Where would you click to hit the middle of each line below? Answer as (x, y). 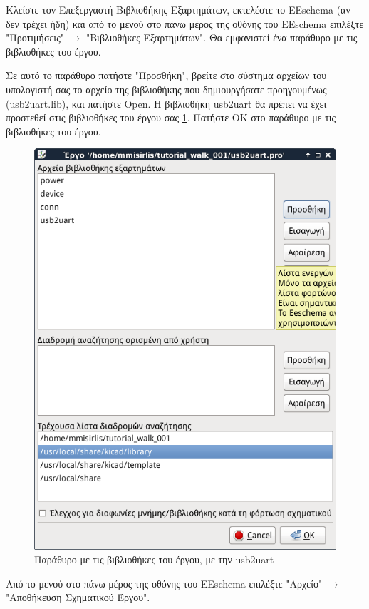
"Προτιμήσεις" (35, 37)
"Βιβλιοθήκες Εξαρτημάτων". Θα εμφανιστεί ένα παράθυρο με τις (222, 37)
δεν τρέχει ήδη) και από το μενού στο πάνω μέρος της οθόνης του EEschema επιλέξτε (185, 23)
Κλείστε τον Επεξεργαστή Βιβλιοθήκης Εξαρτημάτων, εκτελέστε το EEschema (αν (178, 9)
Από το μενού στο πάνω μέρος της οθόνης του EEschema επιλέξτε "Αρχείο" (164, 583)
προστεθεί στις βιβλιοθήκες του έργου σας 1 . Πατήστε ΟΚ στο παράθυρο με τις (171, 117)
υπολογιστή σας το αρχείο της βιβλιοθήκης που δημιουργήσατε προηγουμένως (166, 89)
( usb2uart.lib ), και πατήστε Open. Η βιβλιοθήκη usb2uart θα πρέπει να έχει (166, 103)
